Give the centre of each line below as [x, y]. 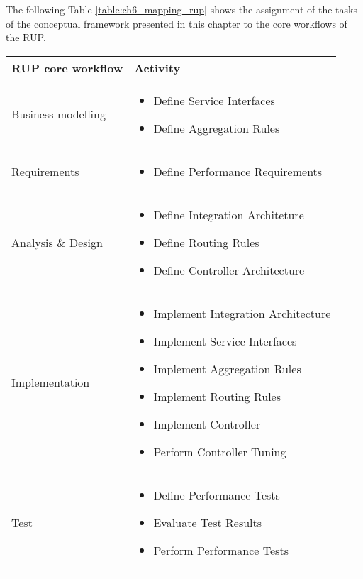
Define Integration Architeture [229, 214]
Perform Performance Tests [221, 550]
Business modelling [58, 114]
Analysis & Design [57, 242]
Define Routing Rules [206, 242]
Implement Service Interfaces [225, 341]
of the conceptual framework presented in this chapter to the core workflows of [177, 23]
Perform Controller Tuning [220, 451]
